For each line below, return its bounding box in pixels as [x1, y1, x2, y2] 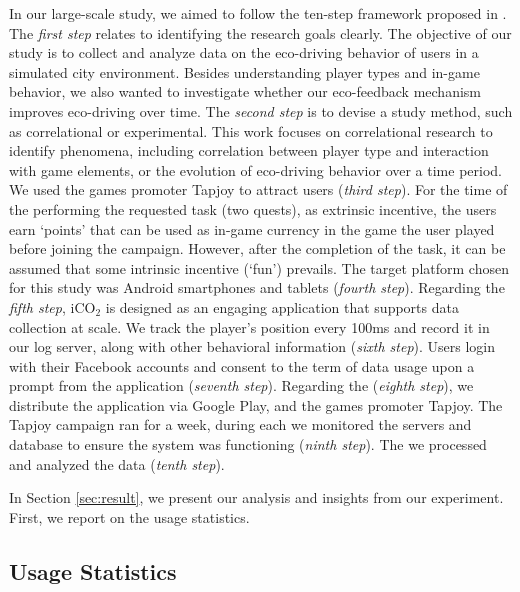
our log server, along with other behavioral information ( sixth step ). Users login [9, 336, 496, 357]
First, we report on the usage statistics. [9, 506, 250, 527]
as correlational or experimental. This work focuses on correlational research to [9, 120, 493, 141]
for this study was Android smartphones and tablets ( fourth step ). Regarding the [9, 277, 505, 298]
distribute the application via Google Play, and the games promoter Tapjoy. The [9, 394, 503, 415]
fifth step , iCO [9, 296, 96, 317]
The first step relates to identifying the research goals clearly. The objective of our [9, 22, 512, 43]
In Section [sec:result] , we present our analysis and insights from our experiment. [9, 487, 504, 508]
